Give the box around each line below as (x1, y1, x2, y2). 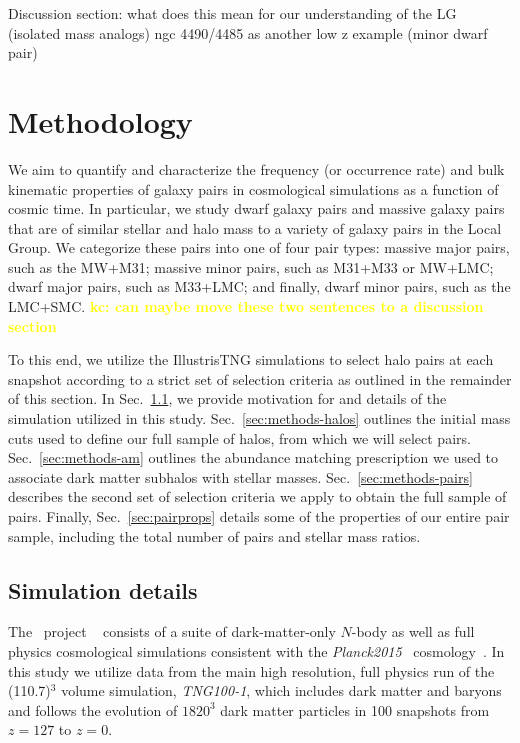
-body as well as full (351, 621, 475, 642)
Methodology (8, 100, 193, 141)
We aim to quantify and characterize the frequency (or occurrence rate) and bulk (8, 158, 505, 179)
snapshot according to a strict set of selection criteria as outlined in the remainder (8, 368, 512, 389)
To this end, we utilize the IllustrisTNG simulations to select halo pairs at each (8, 349, 494, 370)
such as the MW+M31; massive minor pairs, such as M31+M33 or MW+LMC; (8, 256, 494, 277)
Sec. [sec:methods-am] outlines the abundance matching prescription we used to (8, 447, 499, 468)
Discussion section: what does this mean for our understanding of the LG (8, 3, 457, 23)
